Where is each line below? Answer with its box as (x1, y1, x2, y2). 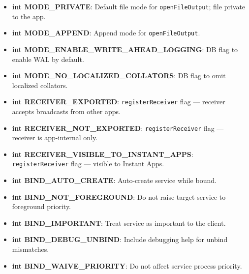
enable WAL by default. (12, 54, 84, 64)
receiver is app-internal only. (12, 132, 98, 143)
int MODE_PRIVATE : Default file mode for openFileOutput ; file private (12, 1, 246, 11)
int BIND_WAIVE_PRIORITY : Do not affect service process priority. (12, 260, 242, 271)
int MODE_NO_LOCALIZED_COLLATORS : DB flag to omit (12, 70, 226, 81)
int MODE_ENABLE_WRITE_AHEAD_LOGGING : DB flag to (12, 44, 238, 54)
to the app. (12, 11, 46, 21)
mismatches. (12, 244, 49, 254)
